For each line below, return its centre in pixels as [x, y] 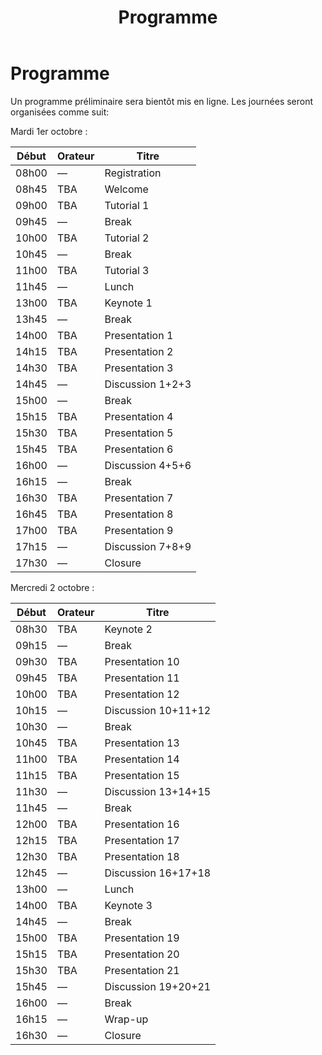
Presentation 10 [142, 661]
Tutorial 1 [127, 205]
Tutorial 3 [127, 270]
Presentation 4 [139, 416]
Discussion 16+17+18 [158, 873]
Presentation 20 [142, 954]
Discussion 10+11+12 [158, 710]
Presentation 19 [142, 938]
